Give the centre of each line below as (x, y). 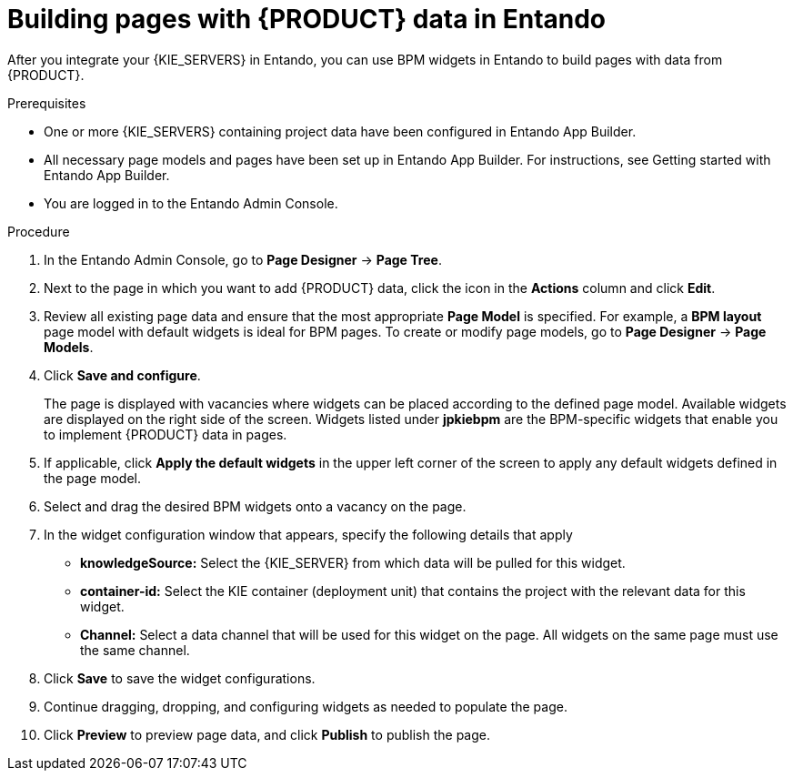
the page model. (93, 478)
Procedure (39, 231)
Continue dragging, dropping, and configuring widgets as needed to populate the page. (306, 706)
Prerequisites (47, 103)
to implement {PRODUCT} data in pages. (166, 434)
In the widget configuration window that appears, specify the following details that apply (308, 534)
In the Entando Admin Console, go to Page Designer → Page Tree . (243, 259)
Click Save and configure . (122, 375)
